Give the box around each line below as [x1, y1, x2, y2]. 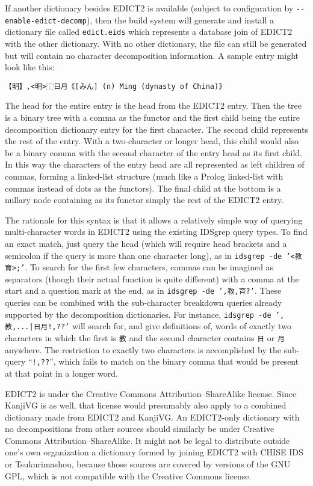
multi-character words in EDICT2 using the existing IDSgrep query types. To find [5, 225, 308, 238]
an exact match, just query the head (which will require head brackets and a [5, 237, 287, 249]
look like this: [5, 61, 55, 73]
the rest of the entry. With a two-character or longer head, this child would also [5, 135, 299, 147]
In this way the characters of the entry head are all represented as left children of [5, 158, 305, 171]
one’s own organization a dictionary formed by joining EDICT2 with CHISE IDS [5, 446, 303, 458]
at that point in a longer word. [5, 366, 118, 379]
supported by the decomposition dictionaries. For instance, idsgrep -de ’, [5, 308, 285, 320]
